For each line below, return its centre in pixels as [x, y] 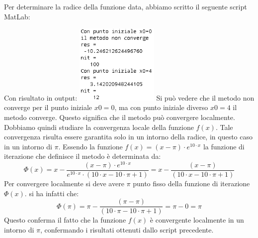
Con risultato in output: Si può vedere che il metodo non [129, 97]
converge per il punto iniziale [48, 107]
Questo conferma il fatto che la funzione [65, 220]
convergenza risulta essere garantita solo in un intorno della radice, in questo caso [129, 137]
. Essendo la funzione [90, 146]
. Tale [224, 127]
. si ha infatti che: [52, 193]
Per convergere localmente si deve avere [64, 183]
